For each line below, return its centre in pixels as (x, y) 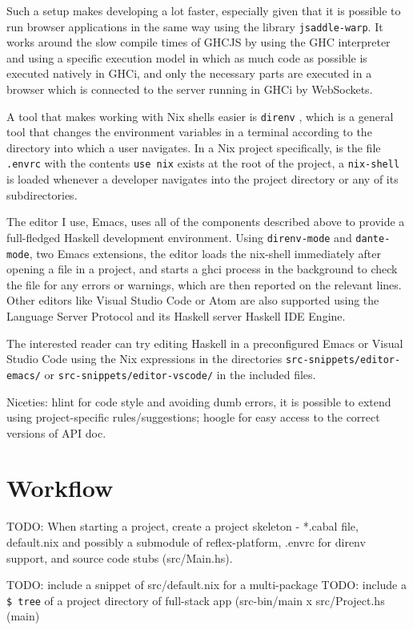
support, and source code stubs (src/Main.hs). (120, 557)
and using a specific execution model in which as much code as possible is (187, 57)
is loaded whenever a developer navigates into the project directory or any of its (202, 179)
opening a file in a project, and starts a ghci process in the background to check (202, 269)
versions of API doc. (56, 432)
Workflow (60, 488)
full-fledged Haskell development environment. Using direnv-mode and (179, 237)
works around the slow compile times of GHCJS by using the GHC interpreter (198, 42)
